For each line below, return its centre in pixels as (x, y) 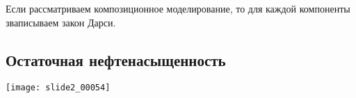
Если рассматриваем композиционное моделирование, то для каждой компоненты (178, 8)
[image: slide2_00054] (58, 88)
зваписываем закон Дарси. (61, 22)
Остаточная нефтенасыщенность (116, 59)
